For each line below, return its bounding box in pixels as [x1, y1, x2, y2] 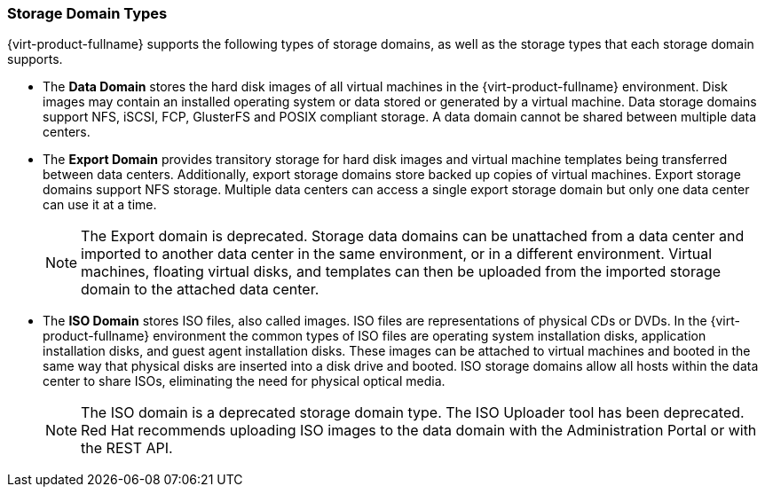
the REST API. [81, 439, 173, 458]
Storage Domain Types [7, 4, 168, 22]
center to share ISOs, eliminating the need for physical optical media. [43, 373, 446, 389]
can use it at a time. [43, 197, 157, 213]
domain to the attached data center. [81, 280, 319, 299]
